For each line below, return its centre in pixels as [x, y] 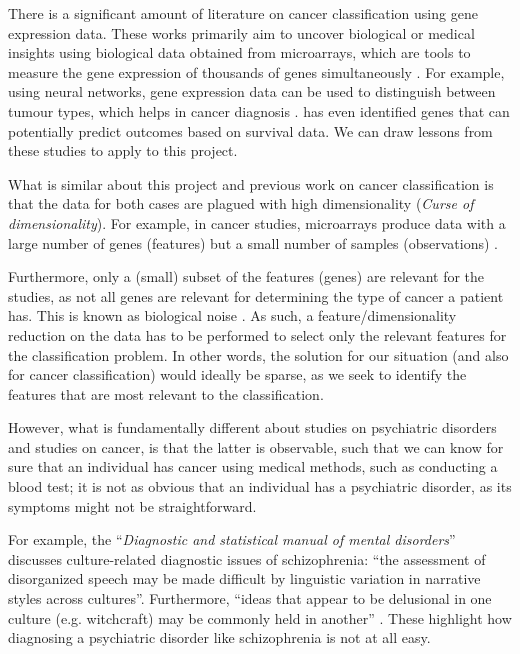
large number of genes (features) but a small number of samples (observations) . [253, 242]
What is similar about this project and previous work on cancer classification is [251, 183]
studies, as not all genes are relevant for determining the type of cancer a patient [256, 295]
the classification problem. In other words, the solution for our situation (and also [258, 354]
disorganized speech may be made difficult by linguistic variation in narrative [244, 578]
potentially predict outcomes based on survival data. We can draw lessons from [250, 130]
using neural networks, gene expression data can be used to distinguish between [252, 91]
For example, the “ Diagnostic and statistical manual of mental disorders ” [232, 539]
